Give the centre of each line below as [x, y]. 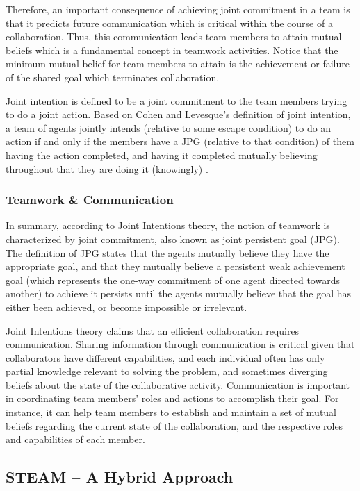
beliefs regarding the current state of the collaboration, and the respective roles [174, 425]
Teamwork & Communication [90, 200]
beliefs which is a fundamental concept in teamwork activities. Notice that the [172, 50]
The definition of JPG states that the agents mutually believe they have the [167, 252]
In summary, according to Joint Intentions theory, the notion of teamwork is [168, 225]
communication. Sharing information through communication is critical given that [180, 344]
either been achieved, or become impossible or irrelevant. [126, 307]
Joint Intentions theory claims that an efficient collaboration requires [153, 330]
